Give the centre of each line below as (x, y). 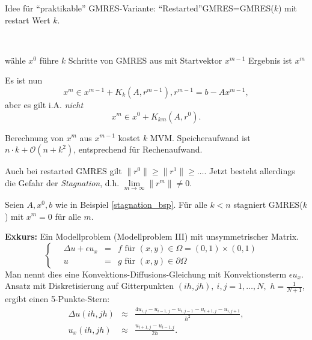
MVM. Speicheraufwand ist (200, 137)
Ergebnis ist (270, 60)
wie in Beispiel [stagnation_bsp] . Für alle (131, 204)
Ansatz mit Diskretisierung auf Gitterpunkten (90, 286)
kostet (129, 137)
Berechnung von (34, 137)
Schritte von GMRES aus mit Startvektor (145, 60)
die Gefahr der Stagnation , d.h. (62, 182)
